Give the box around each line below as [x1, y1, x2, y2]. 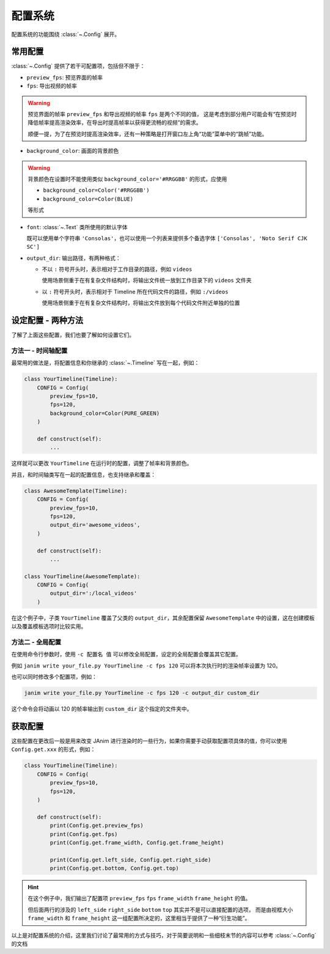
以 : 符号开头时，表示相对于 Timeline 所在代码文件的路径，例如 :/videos [42, 288, 229, 295]
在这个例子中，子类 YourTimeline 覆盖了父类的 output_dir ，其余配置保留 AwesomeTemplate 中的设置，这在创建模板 [11, 614, 315, 622]
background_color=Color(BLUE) [43, 196, 134, 202]
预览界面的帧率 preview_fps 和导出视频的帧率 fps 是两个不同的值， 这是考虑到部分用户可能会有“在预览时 [28, 111, 297, 118]
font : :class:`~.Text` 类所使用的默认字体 [26, 223, 128, 230]
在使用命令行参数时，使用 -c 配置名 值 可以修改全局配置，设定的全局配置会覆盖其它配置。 [11, 651, 241, 658]
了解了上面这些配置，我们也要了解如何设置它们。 [11, 331, 134, 339]
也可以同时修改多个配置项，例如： [11, 673, 97, 681]
